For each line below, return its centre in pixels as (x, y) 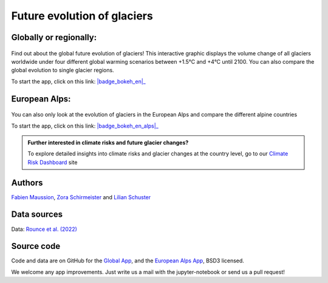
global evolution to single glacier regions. (63, 70)
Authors (27, 182)
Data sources (37, 215)
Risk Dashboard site (53, 162)
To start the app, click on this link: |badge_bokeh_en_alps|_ (85, 126)
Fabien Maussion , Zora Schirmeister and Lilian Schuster (81, 197)
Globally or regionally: (54, 37)
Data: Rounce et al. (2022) (44, 229)
